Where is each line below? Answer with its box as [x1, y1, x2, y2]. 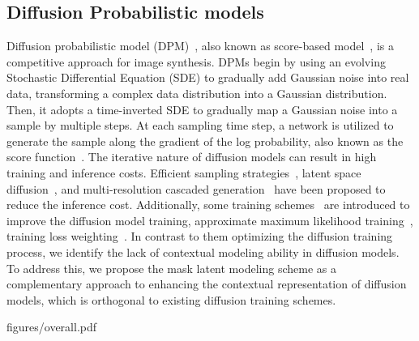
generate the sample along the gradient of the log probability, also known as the [6, 132, 404, 149]
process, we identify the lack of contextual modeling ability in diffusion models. [6, 243, 400, 260]
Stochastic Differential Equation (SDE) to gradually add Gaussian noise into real [6, 69, 409, 86]
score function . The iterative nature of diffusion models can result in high [6, 148, 377, 165]
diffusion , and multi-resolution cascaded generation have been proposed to [6, 180, 386, 197]
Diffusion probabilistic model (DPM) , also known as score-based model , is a [6, 37, 394, 54]
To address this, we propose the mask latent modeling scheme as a [6, 259, 336, 276]
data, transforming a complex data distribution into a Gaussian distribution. [6, 84, 387, 101]
